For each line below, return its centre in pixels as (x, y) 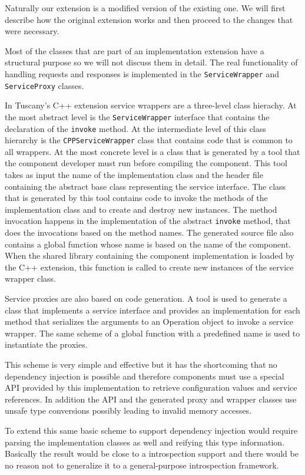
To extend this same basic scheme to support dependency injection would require (151, 430)
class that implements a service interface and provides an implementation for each (152, 310)
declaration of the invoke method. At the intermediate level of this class (135, 128)
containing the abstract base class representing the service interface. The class (145, 186)
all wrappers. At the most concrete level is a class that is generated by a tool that (152, 151)
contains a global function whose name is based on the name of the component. (148, 244)
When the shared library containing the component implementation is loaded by (150, 255)
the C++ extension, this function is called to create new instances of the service (149, 267)
